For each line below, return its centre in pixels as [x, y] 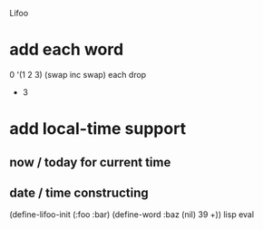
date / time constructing [79, 192]
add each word [67, 50]
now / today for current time [90, 162]
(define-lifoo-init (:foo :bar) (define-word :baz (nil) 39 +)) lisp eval [132, 215]
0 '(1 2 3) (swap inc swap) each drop [78, 74]
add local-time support [98, 129]
